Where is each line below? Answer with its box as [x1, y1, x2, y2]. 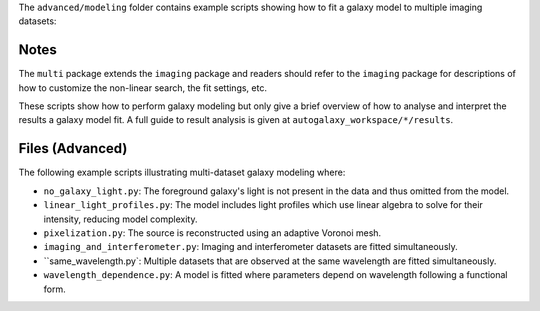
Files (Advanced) [18, 140, 128, 157]
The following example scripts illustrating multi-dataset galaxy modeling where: [18, 166, 346, 179]
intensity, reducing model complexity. [43, 213, 198, 225]
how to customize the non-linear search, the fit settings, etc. [18, 81, 267, 94]
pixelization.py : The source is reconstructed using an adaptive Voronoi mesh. [43, 226, 382, 239]
